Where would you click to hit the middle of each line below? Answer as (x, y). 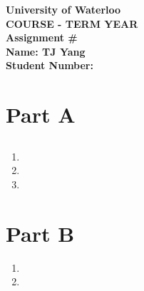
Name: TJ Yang (46, 51)
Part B (40, 233)
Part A (41, 114)
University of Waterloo (63, 9)
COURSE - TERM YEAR (72, 23)
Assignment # (42, 37)
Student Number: (50, 65)
